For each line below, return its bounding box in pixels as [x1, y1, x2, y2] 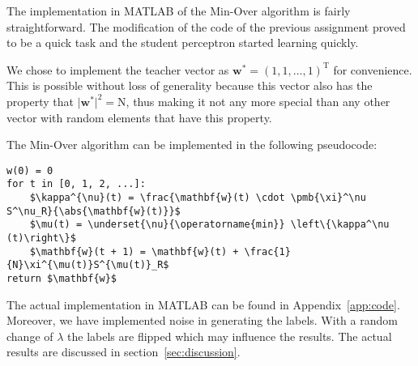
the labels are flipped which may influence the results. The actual [67, 327, 392, 344]
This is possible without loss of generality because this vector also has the [6, 77, 373, 94]
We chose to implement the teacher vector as [6, 61, 229, 78]
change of [6, 327, 53, 344]
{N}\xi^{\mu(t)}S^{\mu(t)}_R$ [6, 259, 169, 271]
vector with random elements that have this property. [6, 109, 272, 126]
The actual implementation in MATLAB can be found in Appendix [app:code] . [6, 296, 400, 313]
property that [6, 92, 74, 109]
